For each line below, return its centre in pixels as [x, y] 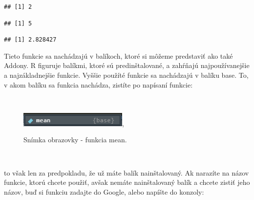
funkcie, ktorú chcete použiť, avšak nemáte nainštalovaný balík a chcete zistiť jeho [127, 182]
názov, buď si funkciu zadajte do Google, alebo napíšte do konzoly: [104, 191]
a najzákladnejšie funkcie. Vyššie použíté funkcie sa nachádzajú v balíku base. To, [126, 75]
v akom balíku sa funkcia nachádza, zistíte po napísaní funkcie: [98, 84]
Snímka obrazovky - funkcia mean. [75, 140]
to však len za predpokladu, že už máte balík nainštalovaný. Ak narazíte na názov [127, 172]
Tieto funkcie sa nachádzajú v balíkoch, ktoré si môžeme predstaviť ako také [118, 56]
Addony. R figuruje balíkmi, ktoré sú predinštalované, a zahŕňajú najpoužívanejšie [127, 65]
